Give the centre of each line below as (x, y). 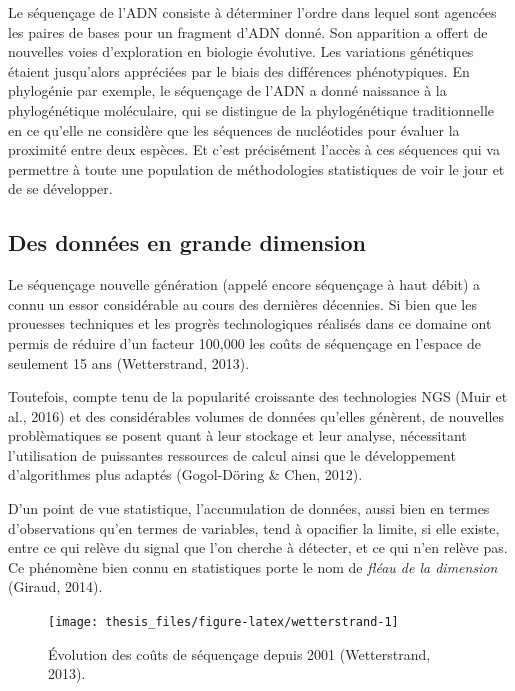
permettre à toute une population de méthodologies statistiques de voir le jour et (256, 168)
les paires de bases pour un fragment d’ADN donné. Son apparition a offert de (248, 31)
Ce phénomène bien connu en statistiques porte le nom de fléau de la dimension (253, 566)
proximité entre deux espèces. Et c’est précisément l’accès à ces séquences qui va (254, 149)
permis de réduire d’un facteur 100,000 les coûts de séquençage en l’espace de (244, 342)
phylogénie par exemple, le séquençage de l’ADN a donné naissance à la (227, 90)
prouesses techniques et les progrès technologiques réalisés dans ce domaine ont (250, 323)
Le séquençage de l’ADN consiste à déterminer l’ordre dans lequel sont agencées (252, 12)
